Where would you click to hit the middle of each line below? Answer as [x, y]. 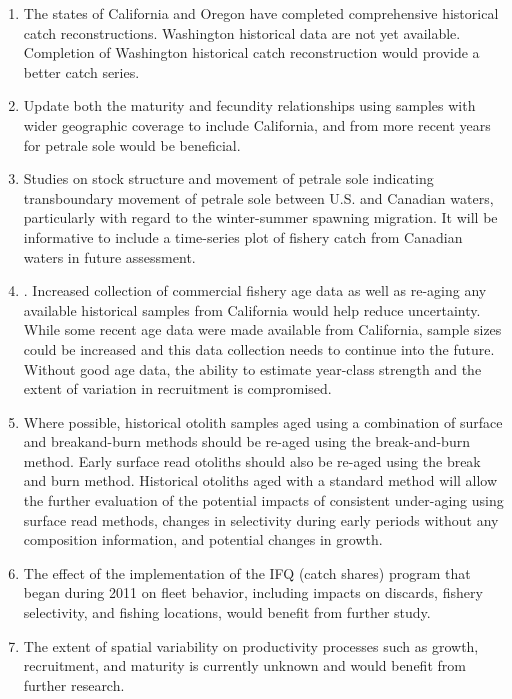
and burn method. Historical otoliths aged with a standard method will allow [260, 480]
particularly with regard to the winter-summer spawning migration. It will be [260, 217]
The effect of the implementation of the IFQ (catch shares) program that [247, 572]
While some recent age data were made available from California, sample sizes [262, 329]
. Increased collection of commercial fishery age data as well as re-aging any [255, 290]
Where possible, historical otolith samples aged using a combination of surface [263, 421]
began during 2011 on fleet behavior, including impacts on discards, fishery [253, 592]
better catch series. [81, 71]
